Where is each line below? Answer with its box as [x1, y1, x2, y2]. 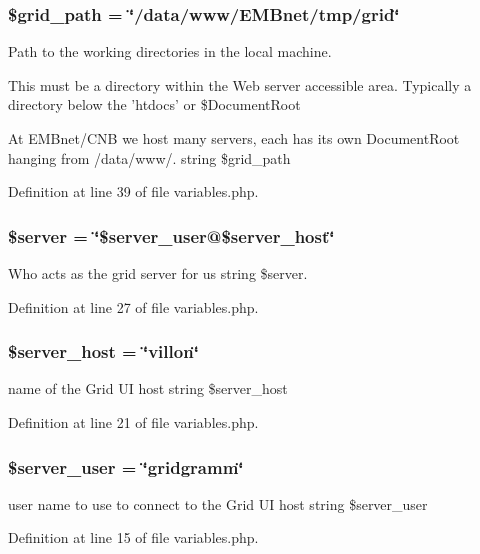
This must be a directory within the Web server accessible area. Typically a [8, 74, 472, 95]
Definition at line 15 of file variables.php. [8, 527, 259, 548]
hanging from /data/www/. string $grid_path [8, 147, 291, 168]
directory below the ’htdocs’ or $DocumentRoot [8, 94, 301, 115]
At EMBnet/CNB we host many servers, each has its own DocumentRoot [8, 128, 460, 148]
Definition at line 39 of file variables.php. [8, 181, 259, 202]
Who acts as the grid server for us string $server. [8, 263, 308, 283]
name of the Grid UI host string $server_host [8, 378, 288, 399]
